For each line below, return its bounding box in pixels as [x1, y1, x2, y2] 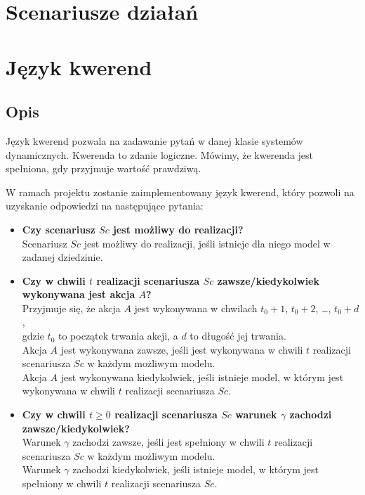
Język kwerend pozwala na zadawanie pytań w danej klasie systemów [6, 133, 303, 148]
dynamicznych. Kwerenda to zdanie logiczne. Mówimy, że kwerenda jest [6, 147, 314, 162]
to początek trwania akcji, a [58, 328, 178, 343]
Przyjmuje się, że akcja [22, 300, 121, 315]
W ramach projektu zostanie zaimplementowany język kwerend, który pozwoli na [6, 184, 354, 199]
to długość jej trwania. [190, 328, 286, 343]
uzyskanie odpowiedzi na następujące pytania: [6, 198, 204, 213]
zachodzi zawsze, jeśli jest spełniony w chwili [72, 435, 265, 449]
